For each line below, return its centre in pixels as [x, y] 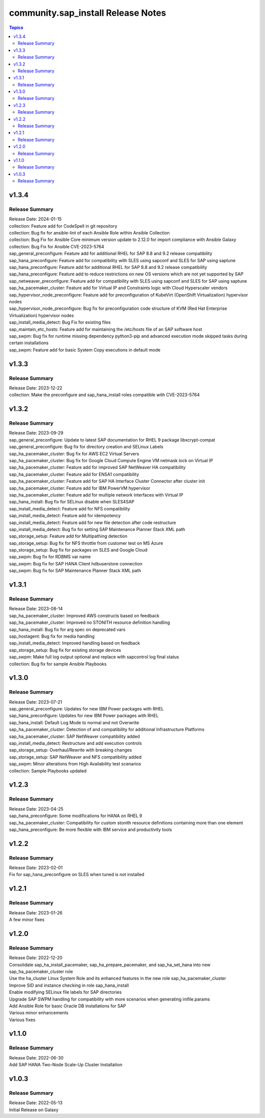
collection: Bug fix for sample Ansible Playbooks [58, 664]
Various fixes [22, 1020]
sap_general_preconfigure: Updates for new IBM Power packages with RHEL [86, 709]
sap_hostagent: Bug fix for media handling [52, 636]
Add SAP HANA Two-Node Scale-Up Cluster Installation [66, 1065]
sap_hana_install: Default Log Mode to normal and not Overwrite [74, 722]
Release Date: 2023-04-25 [36, 809]
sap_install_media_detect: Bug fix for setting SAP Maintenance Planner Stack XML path [97, 529]
